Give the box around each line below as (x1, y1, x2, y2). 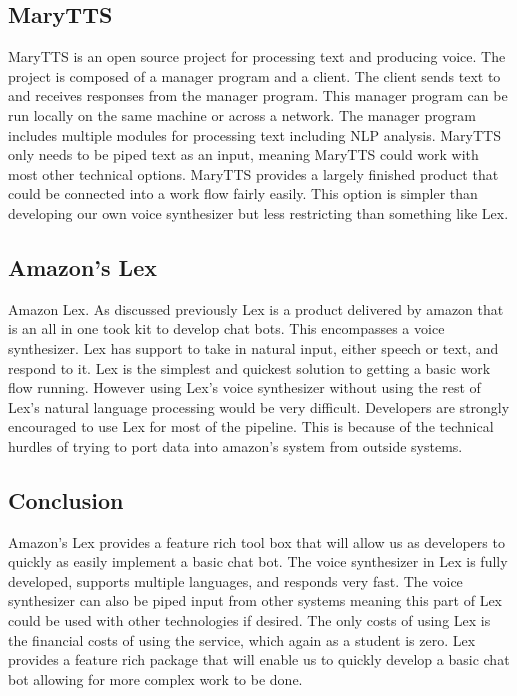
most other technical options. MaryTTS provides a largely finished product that (8, 163, 499, 184)
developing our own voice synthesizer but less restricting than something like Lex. (8, 202, 509, 223)
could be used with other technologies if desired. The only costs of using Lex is (8, 610, 491, 631)
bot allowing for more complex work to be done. (8, 668, 303, 689)
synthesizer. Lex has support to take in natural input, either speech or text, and (8, 337, 499, 358)
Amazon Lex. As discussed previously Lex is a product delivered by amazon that (8, 298, 504, 319)
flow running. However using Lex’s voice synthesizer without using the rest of (8, 377, 481, 398)
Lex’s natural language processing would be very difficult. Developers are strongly (8, 396, 510, 417)
